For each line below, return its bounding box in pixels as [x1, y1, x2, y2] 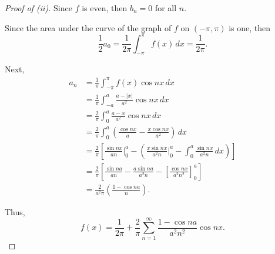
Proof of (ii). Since [5, 2, 72, 14]
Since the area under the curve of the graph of [5, 21, 172, 34]
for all [155, 2, 177, 14]
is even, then [82, 2, 128, 14]
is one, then [229, 21, 271, 34]
